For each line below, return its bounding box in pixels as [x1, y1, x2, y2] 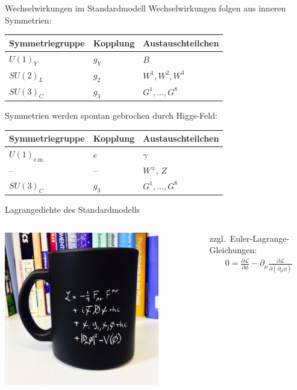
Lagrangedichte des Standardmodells [5, 203, 140, 216]
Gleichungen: [209, 244, 257, 256]
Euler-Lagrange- [230, 231, 290, 244]
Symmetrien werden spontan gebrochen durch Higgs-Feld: [5, 109, 217, 121]
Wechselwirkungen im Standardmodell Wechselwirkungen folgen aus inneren [5, 2, 286, 14]
